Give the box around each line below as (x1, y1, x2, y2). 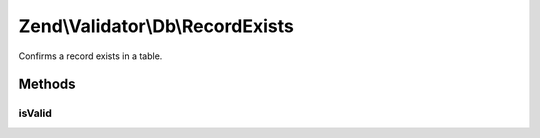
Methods (18, 76, 76, 93)
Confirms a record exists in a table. (18, 50, 163, 62)
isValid (18, 106, 52, 120)
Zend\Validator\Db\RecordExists (18, 15, 294, 37)
